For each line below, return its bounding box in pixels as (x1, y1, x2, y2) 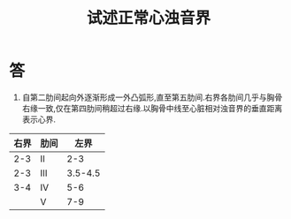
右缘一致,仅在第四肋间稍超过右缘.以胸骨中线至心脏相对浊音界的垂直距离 (21, 102, 283, 113)
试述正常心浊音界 (86, 8, 211, 28)
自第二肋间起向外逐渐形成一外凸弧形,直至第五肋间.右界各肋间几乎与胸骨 (21, 92, 283, 102)
